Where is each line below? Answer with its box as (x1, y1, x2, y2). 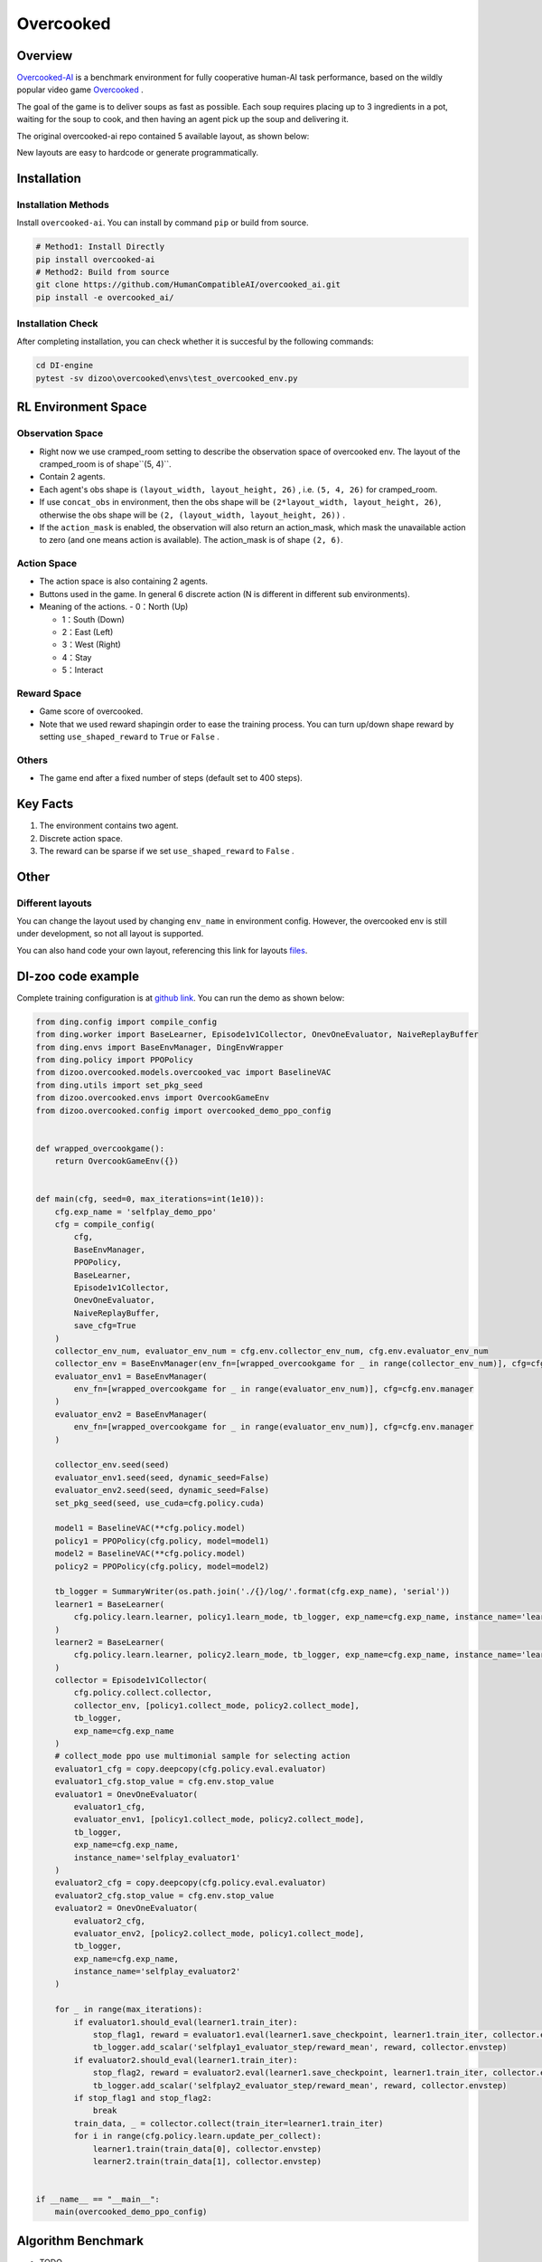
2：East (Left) (61, 627, 114, 638)
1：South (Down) (61, 613, 126, 624)
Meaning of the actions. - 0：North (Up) (39, 602, 189, 613)
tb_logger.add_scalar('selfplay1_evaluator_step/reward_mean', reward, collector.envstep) (92, 2042, 508, 2053)
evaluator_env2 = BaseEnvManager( (54, 1409, 208, 1420)
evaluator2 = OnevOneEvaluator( (54, 1903, 199, 1914)
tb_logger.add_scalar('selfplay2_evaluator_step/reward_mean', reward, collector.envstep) (92, 2080, 508, 2090)
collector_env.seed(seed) (54, 1459, 170, 1470)
